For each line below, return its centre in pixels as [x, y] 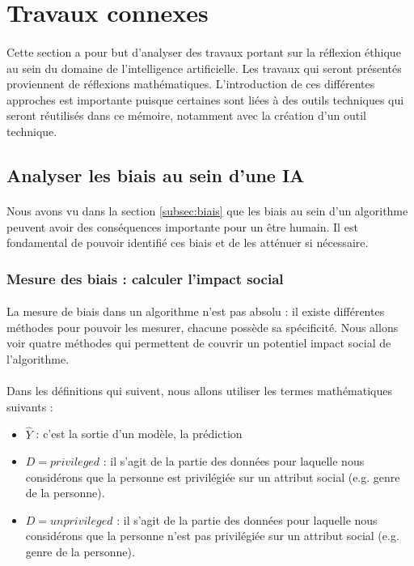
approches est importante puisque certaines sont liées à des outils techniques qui [205, 99]
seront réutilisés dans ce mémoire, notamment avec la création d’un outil [186, 115]
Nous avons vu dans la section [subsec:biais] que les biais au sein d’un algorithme [207, 210]
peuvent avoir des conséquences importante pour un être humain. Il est [182, 226]
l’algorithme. [38, 358]
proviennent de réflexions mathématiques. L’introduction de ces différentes [191, 84]
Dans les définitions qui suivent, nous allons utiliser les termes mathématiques [200, 391]
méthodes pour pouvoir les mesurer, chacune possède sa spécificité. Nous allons [203, 327]
